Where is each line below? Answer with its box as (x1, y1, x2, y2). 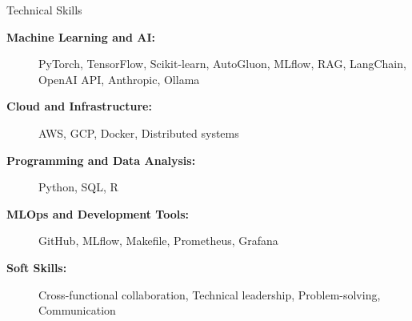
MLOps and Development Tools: (6, 205, 190, 222)
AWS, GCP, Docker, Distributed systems (38, 124, 239, 141)
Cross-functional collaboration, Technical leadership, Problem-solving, (38, 286, 381, 303)
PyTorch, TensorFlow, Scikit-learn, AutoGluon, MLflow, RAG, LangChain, (38, 55, 406, 72)
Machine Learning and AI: (6, 28, 156, 45)
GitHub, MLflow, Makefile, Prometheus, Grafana (38, 232, 278, 249)
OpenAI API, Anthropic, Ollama (38, 70, 200, 87)
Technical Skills (6, 2, 82, 18)
